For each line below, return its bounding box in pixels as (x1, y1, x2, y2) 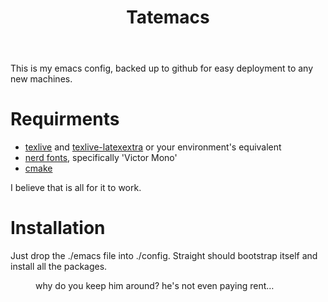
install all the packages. (10, 261, 108, 273)
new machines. (10, 73, 73, 85)
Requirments (10, 108, 120, 131)
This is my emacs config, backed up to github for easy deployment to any (10, 62, 314, 75)
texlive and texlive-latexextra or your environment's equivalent (24, 141, 282, 153)
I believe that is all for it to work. (10, 182, 142, 194)
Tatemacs (126, 6, 210, 29)
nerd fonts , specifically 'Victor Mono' (24, 152, 178, 164)
